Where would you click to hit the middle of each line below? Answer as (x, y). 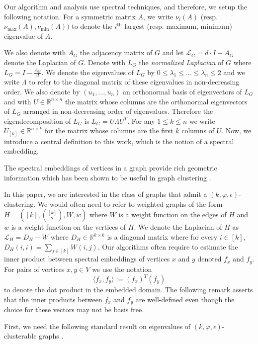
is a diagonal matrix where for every (162, 237)
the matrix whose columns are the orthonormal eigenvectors (156, 101)
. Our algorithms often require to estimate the (168, 246)
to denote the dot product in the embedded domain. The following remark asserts (129, 290)
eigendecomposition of (38, 121)
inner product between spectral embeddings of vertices (87, 259)
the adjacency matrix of (116, 52)
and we (234, 72)
